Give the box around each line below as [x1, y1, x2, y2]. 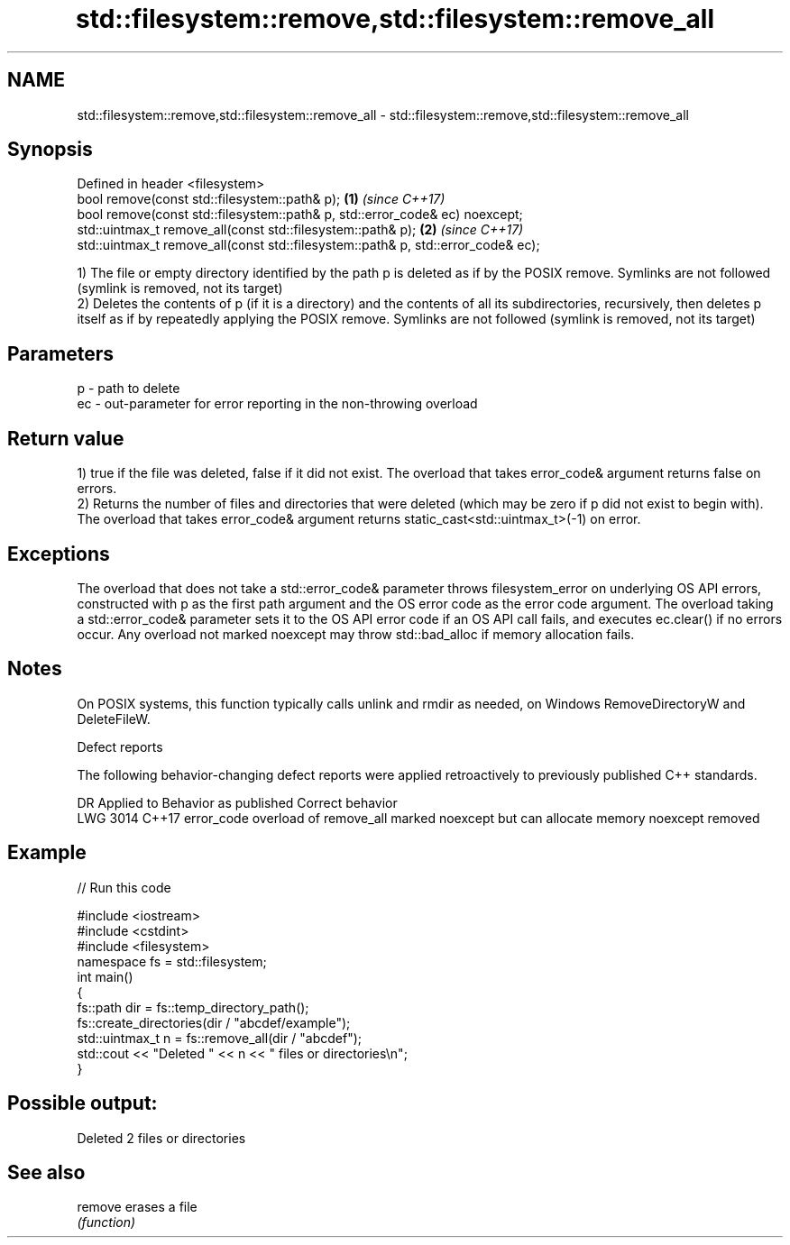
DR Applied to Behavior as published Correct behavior [77, 794, 398, 810]
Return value [7, 426, 124, 450]
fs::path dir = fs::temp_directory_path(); [77, 999, 309, 1015]
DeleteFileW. [77, 710, 151, 727]
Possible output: [7, 1092, 158, 1115]
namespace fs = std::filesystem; [77, 953, 267, 969]
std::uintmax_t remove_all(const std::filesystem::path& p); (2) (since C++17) [77, 222, 524, 238]
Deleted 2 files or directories [77, 1130, 246, 1146]
